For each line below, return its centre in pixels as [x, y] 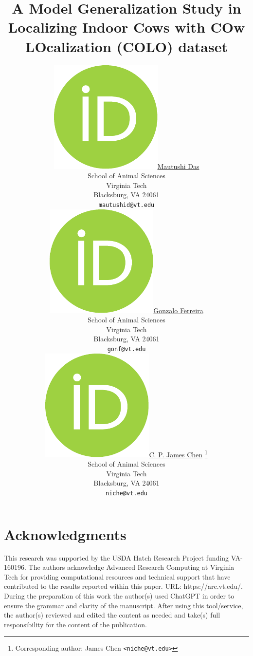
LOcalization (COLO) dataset [126, 46]
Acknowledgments [65, 534]
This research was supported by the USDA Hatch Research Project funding [116, 557]
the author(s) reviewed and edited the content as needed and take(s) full [112, 615]
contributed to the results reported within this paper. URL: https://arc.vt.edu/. [123, 586]
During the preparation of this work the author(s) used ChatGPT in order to [119, 595]
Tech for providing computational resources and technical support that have [117, 576]
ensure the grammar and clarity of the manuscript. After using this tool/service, [124, 605]
